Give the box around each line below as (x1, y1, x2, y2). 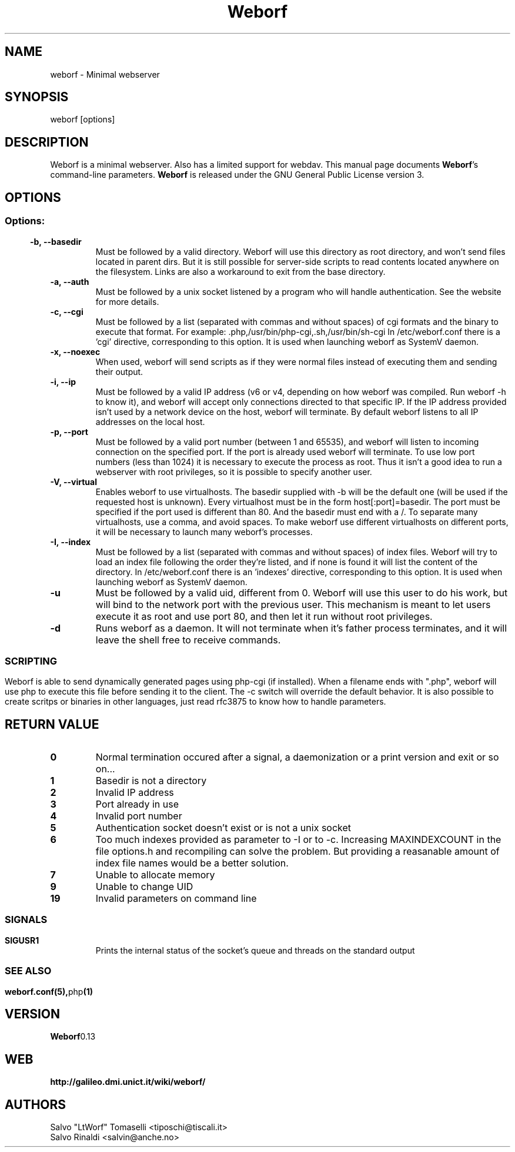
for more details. (95, 296, 159, 307)
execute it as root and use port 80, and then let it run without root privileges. (95, 610, 433, 622)
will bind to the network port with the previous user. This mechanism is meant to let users (95, 598, 491, 610)
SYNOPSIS (5, 89, 69, 105)
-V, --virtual (50, 476, 98, 487)
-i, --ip (50, 376, 76, 387)
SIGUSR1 (5, 935, 39, 945)
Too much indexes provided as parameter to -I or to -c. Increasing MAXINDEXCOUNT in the (95, 834, 501, 846)
